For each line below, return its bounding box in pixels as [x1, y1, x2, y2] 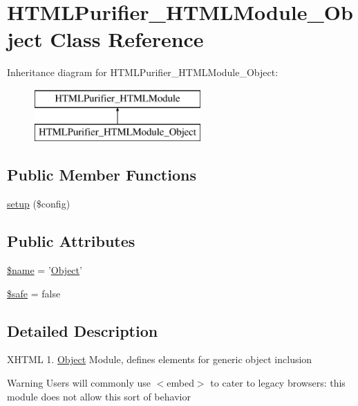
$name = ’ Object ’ [7, 263, 82, 277]
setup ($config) [7, 196, 70, 211]
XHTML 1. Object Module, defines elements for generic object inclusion [7, 352, 312, 367]
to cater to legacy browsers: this [210, 376, 346, 390]
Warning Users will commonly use [7, 376, 151, 390]
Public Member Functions [7, 164, 196, 185]
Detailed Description [7, 320, 158, 341]
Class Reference [50, 25, 204, 53]
